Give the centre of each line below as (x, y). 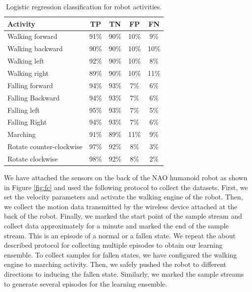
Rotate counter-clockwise (45, 146)
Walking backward (35, 49)
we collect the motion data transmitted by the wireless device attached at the (121, 206)
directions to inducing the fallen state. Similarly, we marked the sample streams (124, 274)
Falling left (24, 110)
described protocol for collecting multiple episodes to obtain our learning (113, 245)
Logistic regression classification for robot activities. (84, 6)
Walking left (26, 61)
